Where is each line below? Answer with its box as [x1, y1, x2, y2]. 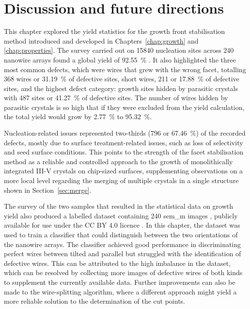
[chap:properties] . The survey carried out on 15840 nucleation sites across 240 [4, 45, 234, 55]
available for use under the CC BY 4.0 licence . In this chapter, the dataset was [4, 220, 240, 230]
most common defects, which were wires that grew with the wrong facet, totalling [4, 64, 246, 74]
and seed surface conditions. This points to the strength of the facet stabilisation [4, 147, 244, 157]
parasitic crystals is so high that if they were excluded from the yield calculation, [4, 102, 245, 112]
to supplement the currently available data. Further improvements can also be [4, 277, 235, 287]
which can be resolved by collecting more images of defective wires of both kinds [4, 267, 243, 278]
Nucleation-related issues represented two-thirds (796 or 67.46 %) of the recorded [4, 128, 246, 138]
